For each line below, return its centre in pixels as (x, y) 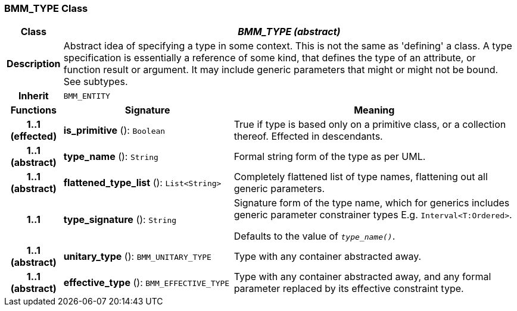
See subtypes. (96, 82)
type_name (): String (111, 157)
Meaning (374, 110)
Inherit (33, 96)
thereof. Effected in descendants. (308, 136)
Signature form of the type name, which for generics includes (372, 203)
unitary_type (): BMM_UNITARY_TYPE (137, 257)
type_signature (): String (120, 220)
